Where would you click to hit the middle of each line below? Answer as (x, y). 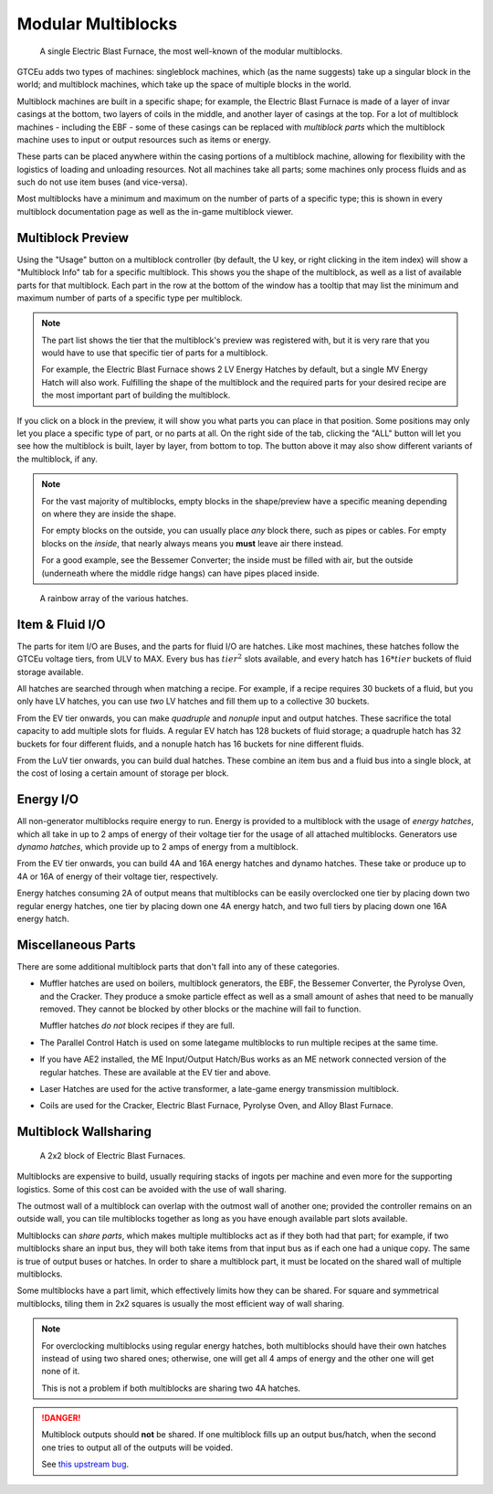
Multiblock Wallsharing (84, 1132)
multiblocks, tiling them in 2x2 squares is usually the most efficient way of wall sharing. (181, 1303)
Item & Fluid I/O (61, 625)
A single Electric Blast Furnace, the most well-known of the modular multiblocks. (191, 51)
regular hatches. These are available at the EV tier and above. (155, 1072)
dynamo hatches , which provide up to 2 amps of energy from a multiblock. (157, 847)
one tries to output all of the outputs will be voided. (137, 1447)
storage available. (50, 672)
